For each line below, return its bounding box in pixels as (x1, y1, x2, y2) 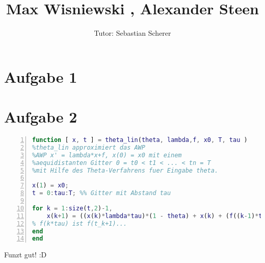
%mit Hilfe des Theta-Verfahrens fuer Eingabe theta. (32, 166, 219, 174)
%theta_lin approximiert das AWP (32, 144, 145, 151)
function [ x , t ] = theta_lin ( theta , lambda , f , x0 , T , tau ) (32, 136, 248, 144)
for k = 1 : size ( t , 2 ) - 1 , (32, 204, 113, 212)
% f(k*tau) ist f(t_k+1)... (32, 220, 127, 227)
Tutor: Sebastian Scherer (94, 28, 171, 38)
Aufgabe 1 (4, 66, 77, 87)
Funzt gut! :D (4, 249, 47, 260)
